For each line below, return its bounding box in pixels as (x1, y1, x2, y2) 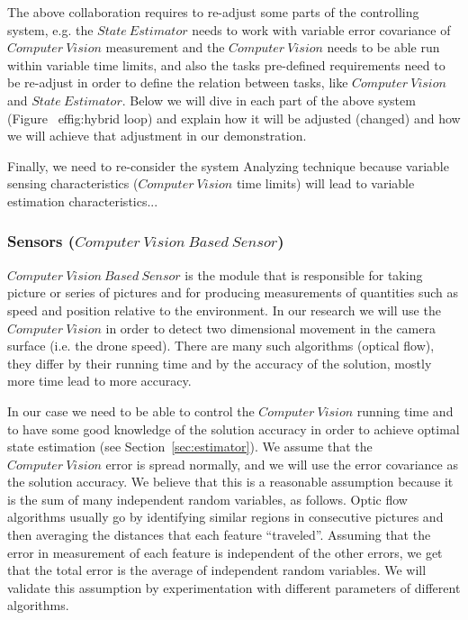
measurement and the (105, 38, 225, 57)
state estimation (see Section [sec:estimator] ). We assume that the (7, 437, 373, 456)
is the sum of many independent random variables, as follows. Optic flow (7, 489, 408, 508)
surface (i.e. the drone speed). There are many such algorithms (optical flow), (7, 336, 435, 355)
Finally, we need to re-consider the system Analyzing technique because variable (7, 156, 449, 175)
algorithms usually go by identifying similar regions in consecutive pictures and (7, 507, 444, 526)
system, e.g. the (7, 20, 94, 39)
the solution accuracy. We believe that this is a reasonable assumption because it (7, 472, 454, 491)
